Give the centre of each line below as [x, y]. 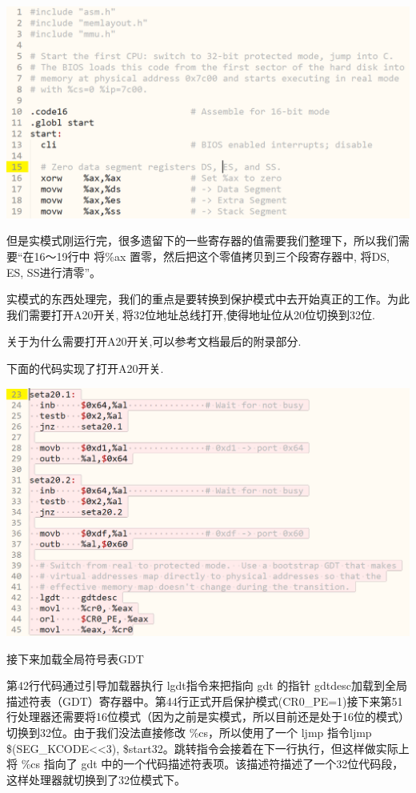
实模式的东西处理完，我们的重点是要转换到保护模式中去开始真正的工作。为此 [208, 299]
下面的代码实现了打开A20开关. [85, 368]
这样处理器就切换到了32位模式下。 [96, 779]
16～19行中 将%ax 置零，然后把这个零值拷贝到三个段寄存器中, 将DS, [212, 256]
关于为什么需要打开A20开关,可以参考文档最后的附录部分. [154, 341]
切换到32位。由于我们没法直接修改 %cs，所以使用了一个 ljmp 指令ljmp [189, 733]
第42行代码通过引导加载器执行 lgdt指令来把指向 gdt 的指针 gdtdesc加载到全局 [207, 685]
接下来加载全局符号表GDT [75, 658]
